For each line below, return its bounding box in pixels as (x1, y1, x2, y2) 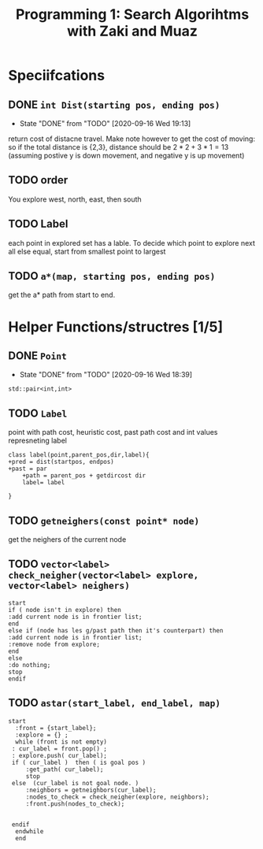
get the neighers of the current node (8, 535, 127, 544)
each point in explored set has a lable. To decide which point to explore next (8, 238, 256, 247)
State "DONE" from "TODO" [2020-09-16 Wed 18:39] (19, 370, 193, 380)
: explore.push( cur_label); (11, 751, 108, 759)
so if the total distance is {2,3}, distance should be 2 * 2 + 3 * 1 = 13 (8, 143, 229, 151)
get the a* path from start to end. (8, 290, 116, 300)
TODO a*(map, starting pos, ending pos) (8, 269, 216, 283)
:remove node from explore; (8, 640, 101, 648)
